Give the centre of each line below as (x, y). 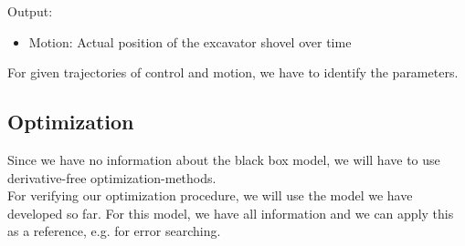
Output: (30, 11)
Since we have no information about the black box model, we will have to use (224, 159)
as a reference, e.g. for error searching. (114, 231)
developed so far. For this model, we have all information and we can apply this (231, 213)
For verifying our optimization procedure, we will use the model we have (210, 195)
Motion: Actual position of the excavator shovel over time (190, 41)
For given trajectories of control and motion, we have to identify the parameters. (233, 72)
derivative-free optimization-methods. (112, 177)
